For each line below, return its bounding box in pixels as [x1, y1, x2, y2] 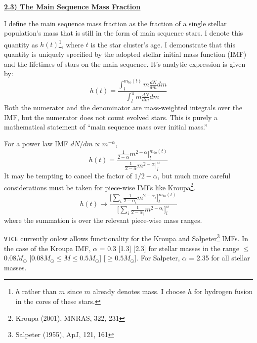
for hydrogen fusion [194, 286, 253, 297]
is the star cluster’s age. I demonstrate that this [90, 39, 236, 49]
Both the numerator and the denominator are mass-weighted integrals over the [4, 102, 243, 113]
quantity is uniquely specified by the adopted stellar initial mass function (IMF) [4, 49, 247, 59]
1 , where [58, 38, 84, 49]
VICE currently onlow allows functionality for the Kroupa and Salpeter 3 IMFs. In [4, 232, 248, 243]
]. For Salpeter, [134, 253, 180, 263]
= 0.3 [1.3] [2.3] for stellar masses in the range [99, 243, 239, 253]
